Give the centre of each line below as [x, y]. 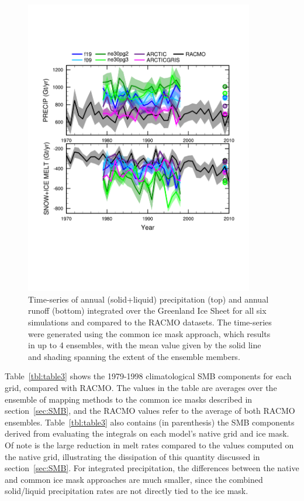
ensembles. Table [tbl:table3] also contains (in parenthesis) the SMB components [150, 422]
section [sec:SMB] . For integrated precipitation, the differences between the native [152, 468]
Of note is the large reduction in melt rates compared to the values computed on [149, 445]
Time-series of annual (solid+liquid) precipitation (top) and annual [148, 299]
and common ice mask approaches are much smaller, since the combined [134, 479]
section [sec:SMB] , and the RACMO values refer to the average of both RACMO [150, 411]
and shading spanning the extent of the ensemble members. [134, 356]
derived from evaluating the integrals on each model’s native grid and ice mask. [147, 433]
